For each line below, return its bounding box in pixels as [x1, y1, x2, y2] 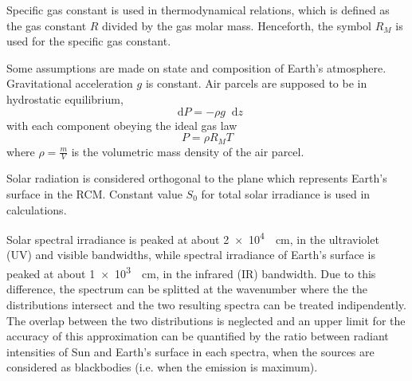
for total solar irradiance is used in [201, 186, 371, 202]
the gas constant [6, 17, 87, 33]
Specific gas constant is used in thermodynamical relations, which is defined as [6, 2, 390, 18]
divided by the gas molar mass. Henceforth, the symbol [102, 17, 371, 33]
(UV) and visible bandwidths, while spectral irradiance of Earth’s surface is [6, 246, 375, 263]
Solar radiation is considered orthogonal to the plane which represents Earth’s [6, 170, 387, 187]
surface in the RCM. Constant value [6, 186, 182, 202]
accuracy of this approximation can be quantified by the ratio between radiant [6, 328, 389, 344]
